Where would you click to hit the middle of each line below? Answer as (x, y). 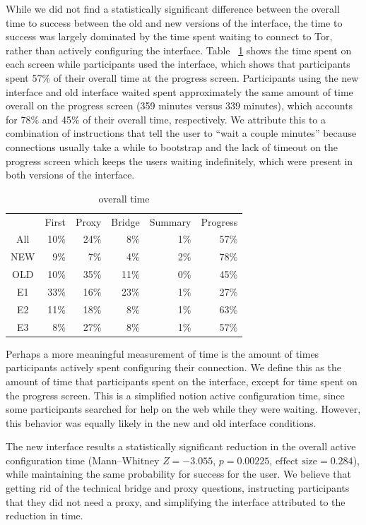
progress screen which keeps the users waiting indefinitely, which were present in (179, 161)
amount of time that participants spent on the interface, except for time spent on (182, 381)
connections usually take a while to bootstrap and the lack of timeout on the (172, 146)
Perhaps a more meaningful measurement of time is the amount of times (163, 353)
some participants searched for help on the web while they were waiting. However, (183, 409)
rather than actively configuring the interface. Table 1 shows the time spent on (179, 50)
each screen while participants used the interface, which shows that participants (178, 64)
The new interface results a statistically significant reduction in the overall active (181, 446)
